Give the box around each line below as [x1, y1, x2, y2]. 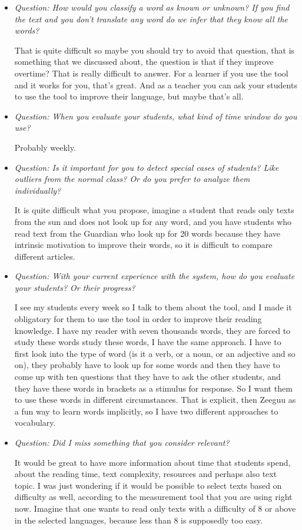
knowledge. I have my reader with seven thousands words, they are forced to [14, 324, 291, 336]
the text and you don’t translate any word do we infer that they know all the [14, 12, 288, 25]
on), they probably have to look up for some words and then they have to [14, 359, 280, 371]
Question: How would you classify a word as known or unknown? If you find [14, 1, 290, 13]
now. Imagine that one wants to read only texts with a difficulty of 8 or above [14, 502, 296, 514]
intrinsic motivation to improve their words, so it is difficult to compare [14, 238, 273, 251]
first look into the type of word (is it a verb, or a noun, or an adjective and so [14, 347, 296, 359]
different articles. [14, 250, 75, 262]
